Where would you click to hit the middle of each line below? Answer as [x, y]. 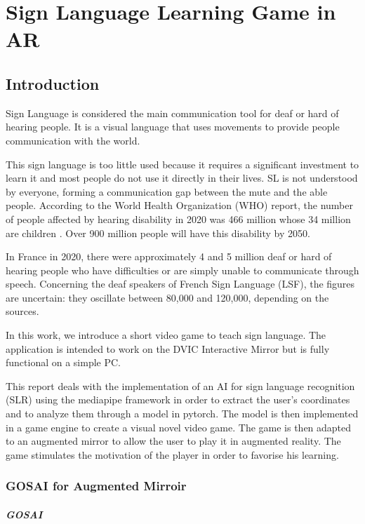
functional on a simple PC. [64, 362]
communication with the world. [73, 140]
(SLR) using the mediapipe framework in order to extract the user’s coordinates [178, 399]
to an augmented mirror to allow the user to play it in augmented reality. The [173, 441]
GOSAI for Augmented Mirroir [96, 486]
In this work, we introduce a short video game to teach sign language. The [166, 335]
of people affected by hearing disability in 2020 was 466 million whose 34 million [178, 219]
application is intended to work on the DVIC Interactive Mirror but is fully [168, 348]
